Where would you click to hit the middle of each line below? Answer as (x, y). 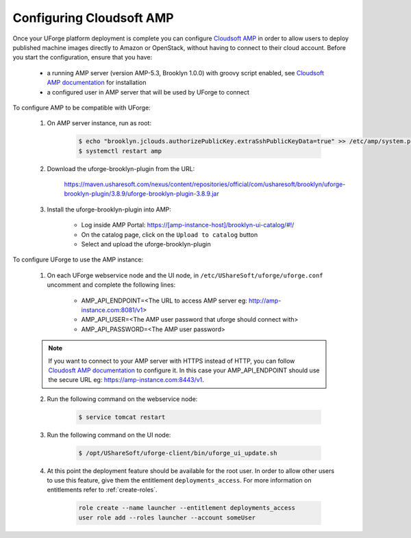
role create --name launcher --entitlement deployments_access (187, 508)
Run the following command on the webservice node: (122, 399)
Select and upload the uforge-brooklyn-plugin (146, 244)
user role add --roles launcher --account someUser (167, 517)
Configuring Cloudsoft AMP (93, 18)
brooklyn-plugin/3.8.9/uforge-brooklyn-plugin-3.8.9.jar (141, 194)
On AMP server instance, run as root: (99, 123)
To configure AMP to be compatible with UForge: (82, 107)
